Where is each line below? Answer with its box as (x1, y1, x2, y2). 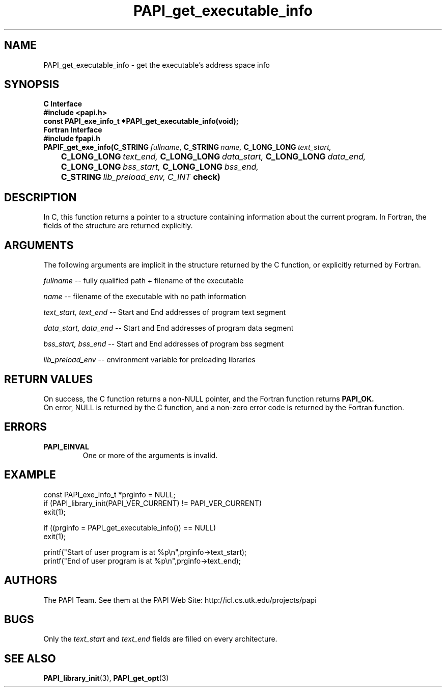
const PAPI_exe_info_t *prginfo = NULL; (43, 490, 176, 499)
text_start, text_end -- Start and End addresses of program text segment (43, 308, 286, 317)
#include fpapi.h (43, 134, 100, 143)
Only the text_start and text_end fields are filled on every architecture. (43, 634, 277, 644)
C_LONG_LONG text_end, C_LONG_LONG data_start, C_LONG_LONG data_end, (61, 151, 366, 162)
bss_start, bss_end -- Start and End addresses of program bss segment (43, 339, 284, 349)
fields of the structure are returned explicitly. (43, 221, 193, 230)
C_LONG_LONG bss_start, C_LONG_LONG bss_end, (61, 162, 259, 172)
